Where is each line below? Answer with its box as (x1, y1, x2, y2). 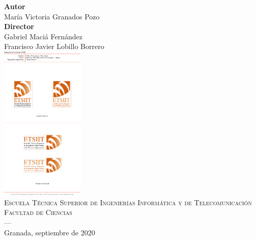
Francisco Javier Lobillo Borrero (4, 41, 104, 52)
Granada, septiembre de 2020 (4, 227, 95, 237)
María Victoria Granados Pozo (4, 11, 100, 21)
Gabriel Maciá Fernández (4, 31, 82, 41)
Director (4, 21, 34, 32)
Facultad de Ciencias (4, 207, 72, 218)
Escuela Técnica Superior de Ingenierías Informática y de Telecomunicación (4, 197, 252, 207)
